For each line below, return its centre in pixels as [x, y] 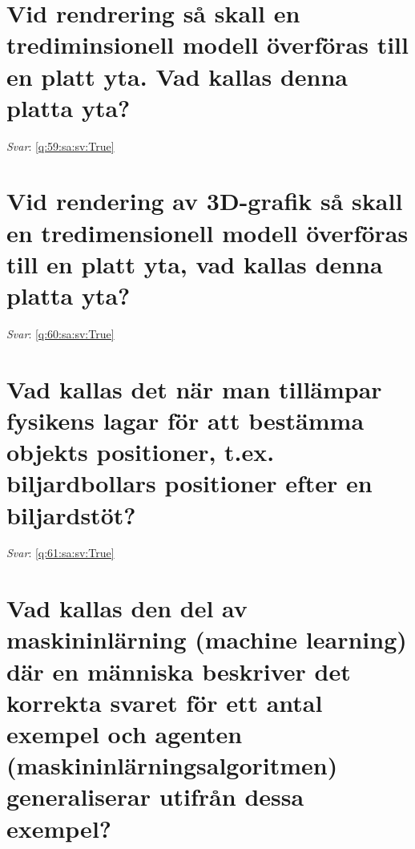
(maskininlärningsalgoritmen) [172, 765]
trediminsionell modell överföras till [207, 44]
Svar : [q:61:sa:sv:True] [60, 553]
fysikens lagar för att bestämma [185, 420]
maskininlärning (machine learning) [207, 639]
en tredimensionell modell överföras [207, 232]
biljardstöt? [71, 514]
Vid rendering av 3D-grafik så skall [205, 201]
